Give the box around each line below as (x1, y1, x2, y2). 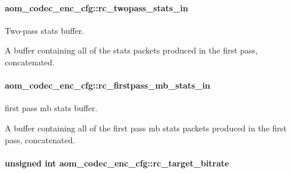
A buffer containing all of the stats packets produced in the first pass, (5, 44, 258, 56)
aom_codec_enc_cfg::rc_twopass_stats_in (5, 1, 188, 14)
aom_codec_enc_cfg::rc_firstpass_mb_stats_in (5, 79, 210, 92)
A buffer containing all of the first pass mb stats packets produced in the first (5, 121, 287, 134)
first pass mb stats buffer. (5, 102, 98, 114)
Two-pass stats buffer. (5, 24, 84, 36)
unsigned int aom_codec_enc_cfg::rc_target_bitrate (5, 156, 229, 169)
